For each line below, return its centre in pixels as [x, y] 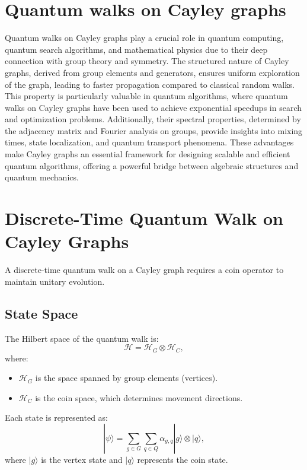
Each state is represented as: [56, 417]
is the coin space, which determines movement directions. [139, 397]
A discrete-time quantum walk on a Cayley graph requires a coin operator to [144, 270]
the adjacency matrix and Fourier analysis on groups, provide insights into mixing [154, 130]
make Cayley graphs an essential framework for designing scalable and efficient [148, 154]
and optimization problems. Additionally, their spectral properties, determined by [153, 119]
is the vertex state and [82, 459]
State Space [41, 313]
